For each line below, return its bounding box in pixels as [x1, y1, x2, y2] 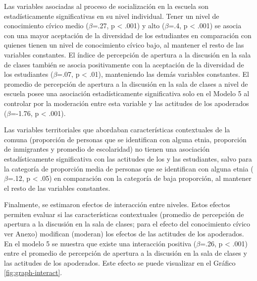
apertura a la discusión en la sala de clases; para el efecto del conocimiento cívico [4, 219, 251, 229]
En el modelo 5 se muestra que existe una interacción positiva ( [4, 238, 197, 248]
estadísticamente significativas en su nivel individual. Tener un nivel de [4, 10, 219, 21]
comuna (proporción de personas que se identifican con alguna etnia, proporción [4, 134, 247, 144]
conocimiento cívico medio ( [4, 20, 89, 31]
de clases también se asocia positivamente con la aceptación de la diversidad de [4, 59, 244, 69]
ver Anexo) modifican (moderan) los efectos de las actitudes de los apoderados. [4, 228, 244, 239]
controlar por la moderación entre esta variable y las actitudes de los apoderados [4, 98, 249, 108]
